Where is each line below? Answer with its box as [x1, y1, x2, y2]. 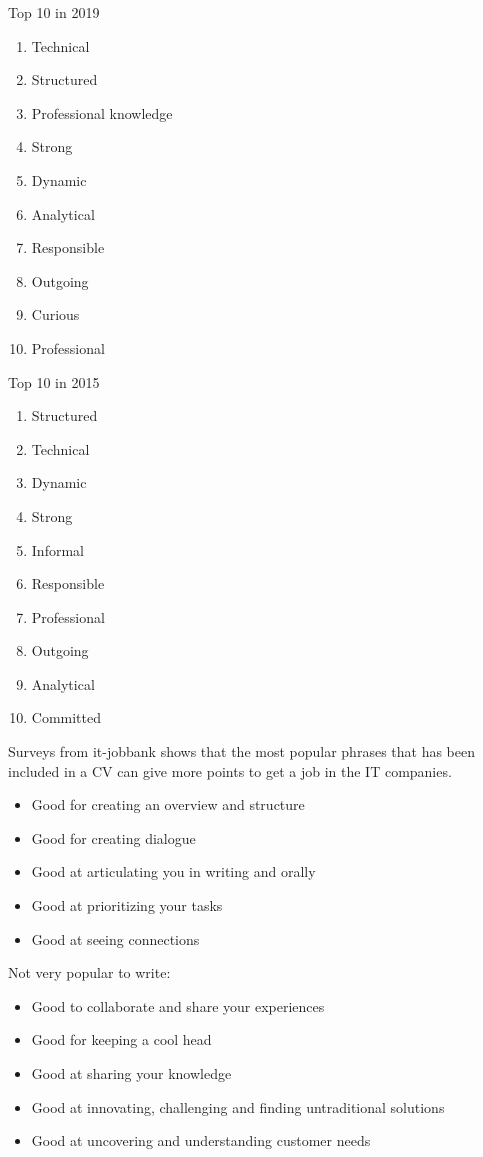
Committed [31, 707, 102, 728]
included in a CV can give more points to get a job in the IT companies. [8, 760, 452, 781]
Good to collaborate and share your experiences [31, 995, 325, 1016]
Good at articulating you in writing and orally [31, 861, 316, 882]
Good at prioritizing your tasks [31, 895, 223, 916]
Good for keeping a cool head [31, 1029, 212, 1050]
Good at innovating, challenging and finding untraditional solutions [31, 1096, 445, 1117]
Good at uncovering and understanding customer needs [31, 1130, 371, 1151]
